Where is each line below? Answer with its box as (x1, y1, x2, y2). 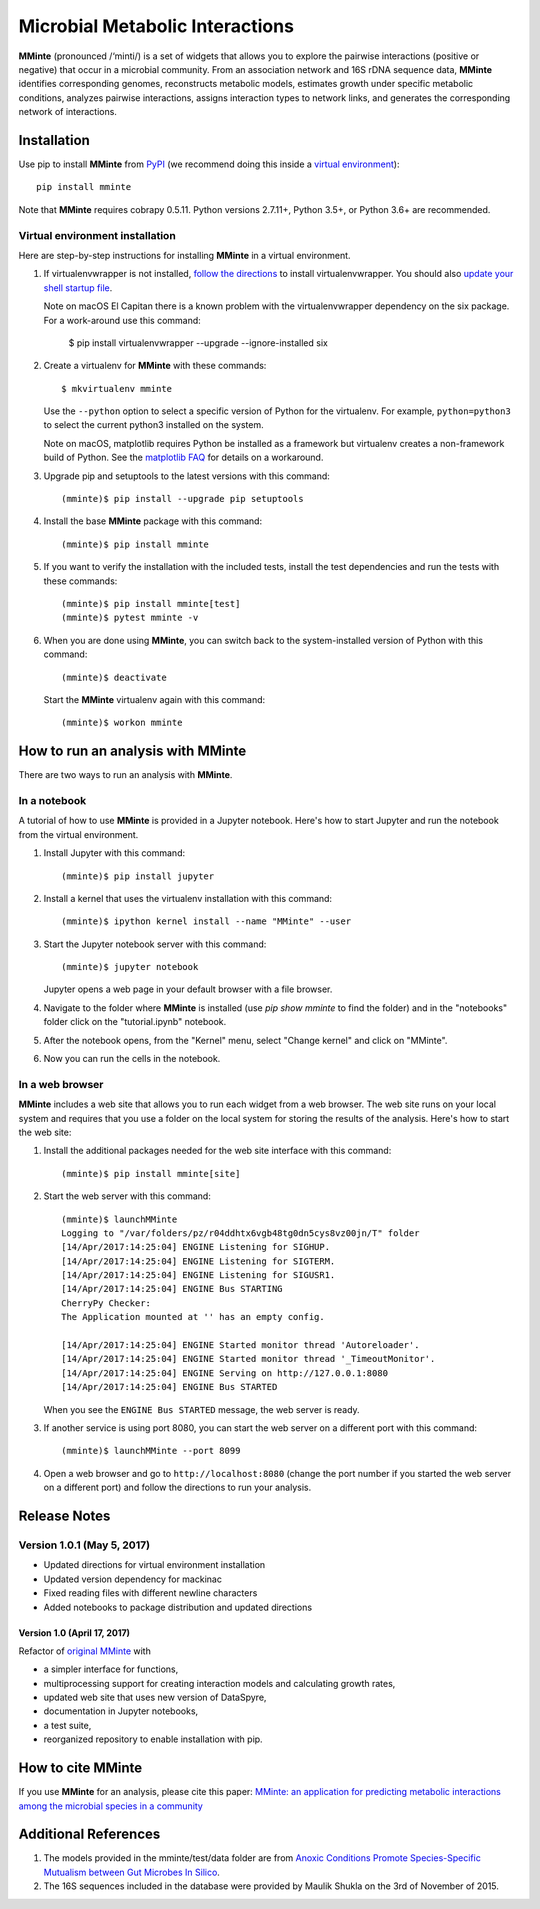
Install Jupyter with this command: (43, 847, 185, 859)
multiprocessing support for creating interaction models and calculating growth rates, (43, 1677, 396, 1689)
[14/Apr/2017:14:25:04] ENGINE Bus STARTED (61, 1381, 278, 1393)
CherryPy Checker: (61, 1297, 152, 1309)
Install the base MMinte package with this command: (43, 515, 263, 527)
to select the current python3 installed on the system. (43, 419, 264, 431)
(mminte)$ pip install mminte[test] (61, 598, 241, 609)
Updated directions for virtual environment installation (43, 1559, 266, 1571)
